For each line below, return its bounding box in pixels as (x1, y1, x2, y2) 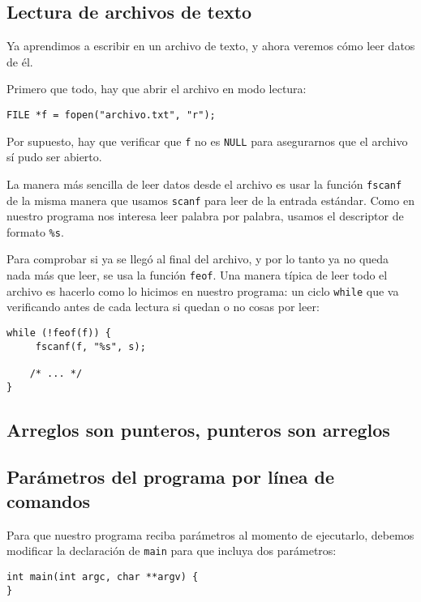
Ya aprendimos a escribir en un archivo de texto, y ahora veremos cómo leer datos (6, 37, 415, 54)
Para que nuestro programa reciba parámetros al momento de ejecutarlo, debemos (6, 526, 415, 543)
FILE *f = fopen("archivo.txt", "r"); (6, 109, 216, 121)
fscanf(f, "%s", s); (35, 340, 146, 352)
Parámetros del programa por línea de (6, 464, 335, 489)
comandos (6, 488, 91, 513)
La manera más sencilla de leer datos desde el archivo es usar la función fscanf (6, 175, 402, 192)
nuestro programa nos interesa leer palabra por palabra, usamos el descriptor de (6, 207, 404, 224)
